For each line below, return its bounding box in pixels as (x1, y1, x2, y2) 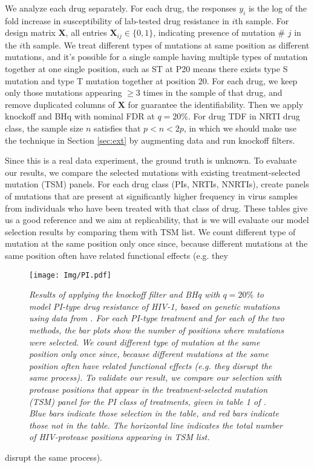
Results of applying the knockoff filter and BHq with (29, 288, 220, 301)
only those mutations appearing (5, 86, 122, 99)
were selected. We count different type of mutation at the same (29, 335, 260, 348)
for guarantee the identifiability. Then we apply (128, 98, 304, 110)
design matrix (5, 26, 56, 39)
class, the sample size (5, 122, 83, 134)
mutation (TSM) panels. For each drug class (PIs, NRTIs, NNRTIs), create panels (5, 178, 309, 190)
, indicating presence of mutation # (153, 26, 286, 39)
